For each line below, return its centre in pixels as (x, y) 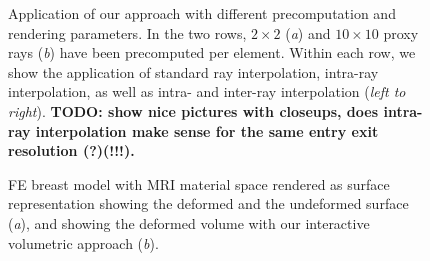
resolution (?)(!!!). (71, 150)
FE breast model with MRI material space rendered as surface (199, 183)
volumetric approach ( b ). (83, 242)
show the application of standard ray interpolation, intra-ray (193, 71)
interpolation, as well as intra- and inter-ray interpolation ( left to (207, 91)
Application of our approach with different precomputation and (202, 13)
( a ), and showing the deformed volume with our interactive (189, 222)
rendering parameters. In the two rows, (127, 32)
